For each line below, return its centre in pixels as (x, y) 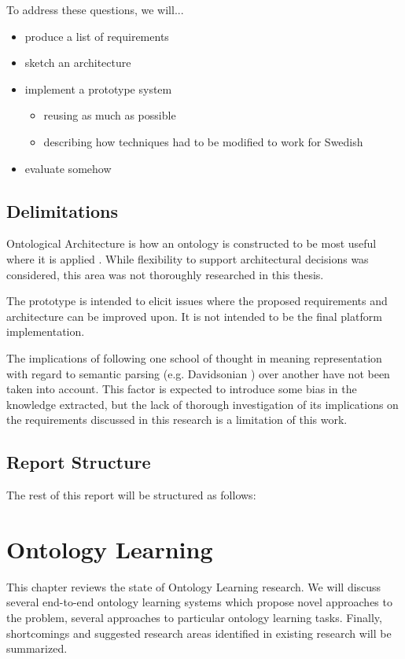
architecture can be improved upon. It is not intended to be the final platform (194, 316)
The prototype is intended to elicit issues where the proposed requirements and (197, 301)
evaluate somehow (68, 168)
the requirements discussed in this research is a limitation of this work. (177, 420)
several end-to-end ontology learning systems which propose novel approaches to (199, 602)
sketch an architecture (78, 63)
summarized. (37, 648)
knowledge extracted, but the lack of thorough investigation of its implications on (202, 404)
